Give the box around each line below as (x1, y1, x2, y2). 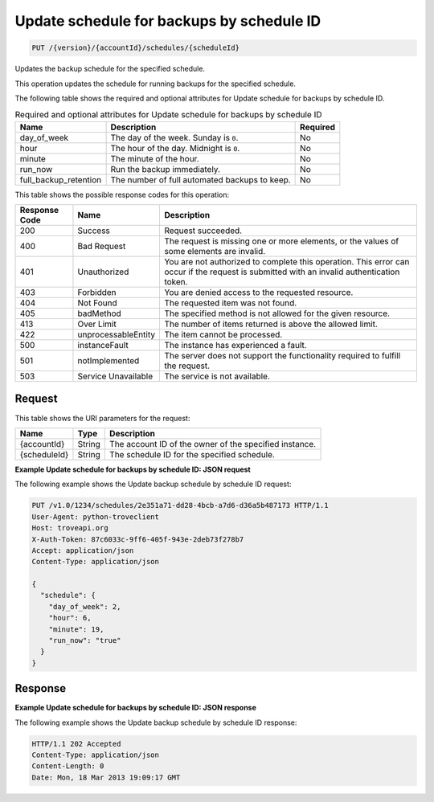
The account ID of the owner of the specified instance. (109, 438, 317, 449)
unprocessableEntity (77, 329, 156, 341)
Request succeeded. (164, 225, 243, 236)
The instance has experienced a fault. (164, 340, 307, 351)
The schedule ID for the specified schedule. (109, 448, 275, 460)
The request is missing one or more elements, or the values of (164, 235, 399, 247)
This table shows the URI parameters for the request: (14, 413, 190, 423)
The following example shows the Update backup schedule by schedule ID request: (14, 479, 292, 489)
